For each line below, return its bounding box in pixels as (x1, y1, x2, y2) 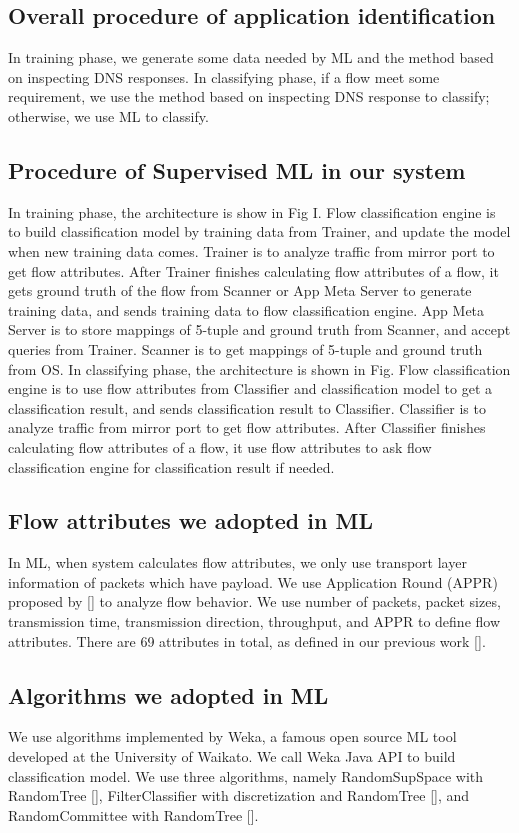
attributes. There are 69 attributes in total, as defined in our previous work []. (8, 630, 486, 651)
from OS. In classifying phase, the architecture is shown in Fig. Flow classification (8, 358, 511, 379)
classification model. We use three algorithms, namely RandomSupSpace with (8, 765, 484, 786)
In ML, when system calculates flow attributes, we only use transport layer (8, 552, 467, 573)
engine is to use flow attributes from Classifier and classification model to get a (8, 378, 493, 399)
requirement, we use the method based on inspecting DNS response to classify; (8, 86, 490, 107)
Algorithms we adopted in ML (8, 679, 329, 710)
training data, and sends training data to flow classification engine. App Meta (8, 299, 485, 320)
